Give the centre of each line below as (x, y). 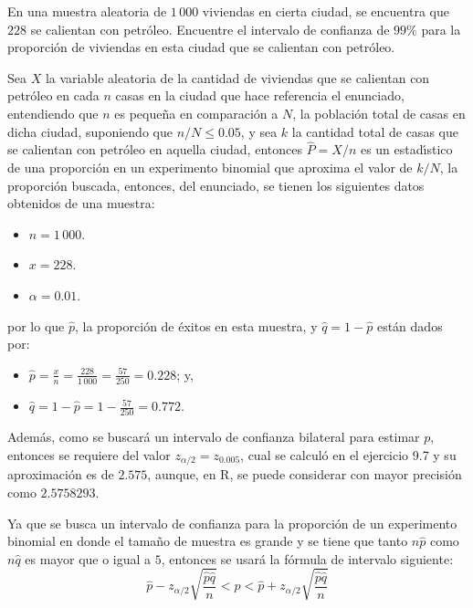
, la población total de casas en (379, 113)
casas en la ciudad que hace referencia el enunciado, (260, 95)
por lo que (36, 325)
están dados (410, 325)
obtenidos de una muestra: (81, 203)
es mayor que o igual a (88, 558)
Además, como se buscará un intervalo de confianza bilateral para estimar (214, 437)
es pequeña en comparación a (196, 113)
